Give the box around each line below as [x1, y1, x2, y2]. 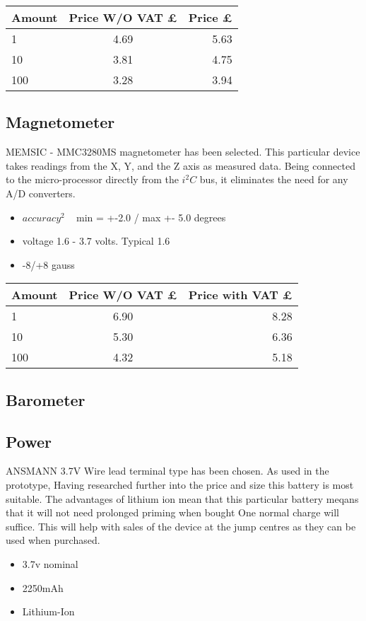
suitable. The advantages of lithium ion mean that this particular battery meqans [6, 491, 359, 506]
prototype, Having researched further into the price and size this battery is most [6, 477, 354, 492]
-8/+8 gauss [22, 257, 75, 272]
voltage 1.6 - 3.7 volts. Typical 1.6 [22, 233, 170, 248]
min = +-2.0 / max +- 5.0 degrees [76, 209, 226, 224]
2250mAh [22, 580, 64, 595]
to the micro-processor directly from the [6, 172, 179, 187]
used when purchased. [6, 533, 100, 547]
